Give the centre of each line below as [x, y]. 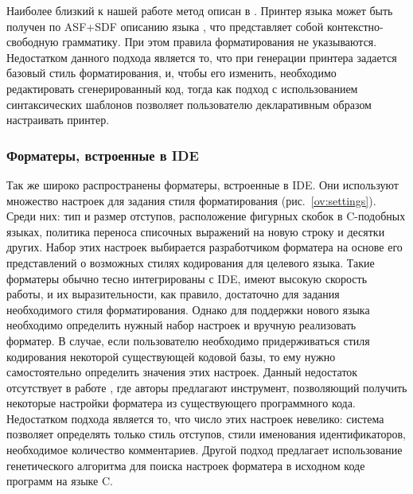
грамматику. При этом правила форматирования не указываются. [220, 42]
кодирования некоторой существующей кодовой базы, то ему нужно [171, 356]
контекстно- [355, 26]
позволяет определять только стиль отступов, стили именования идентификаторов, [206, 434]
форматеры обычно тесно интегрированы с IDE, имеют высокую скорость [187, 278]
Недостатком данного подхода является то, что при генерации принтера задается [202, 57]
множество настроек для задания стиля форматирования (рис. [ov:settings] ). [191, 200]
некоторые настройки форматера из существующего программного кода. [181, 403]
